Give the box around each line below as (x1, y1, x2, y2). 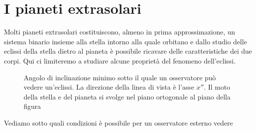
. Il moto (204, 82, 230, 92)
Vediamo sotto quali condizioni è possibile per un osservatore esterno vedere (4, 117, 233, 128)
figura (24, 101, 41, 111)
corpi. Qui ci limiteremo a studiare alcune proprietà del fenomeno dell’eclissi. (4, 55, 236, 65)
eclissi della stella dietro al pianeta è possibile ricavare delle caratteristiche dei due (4, 46, 252, 56)
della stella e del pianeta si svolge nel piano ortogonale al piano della (24, 91, 231, 101)
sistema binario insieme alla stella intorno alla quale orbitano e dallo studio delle (4, 36, 247, 46)
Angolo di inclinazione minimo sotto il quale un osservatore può (24, 72, 216, 82)
